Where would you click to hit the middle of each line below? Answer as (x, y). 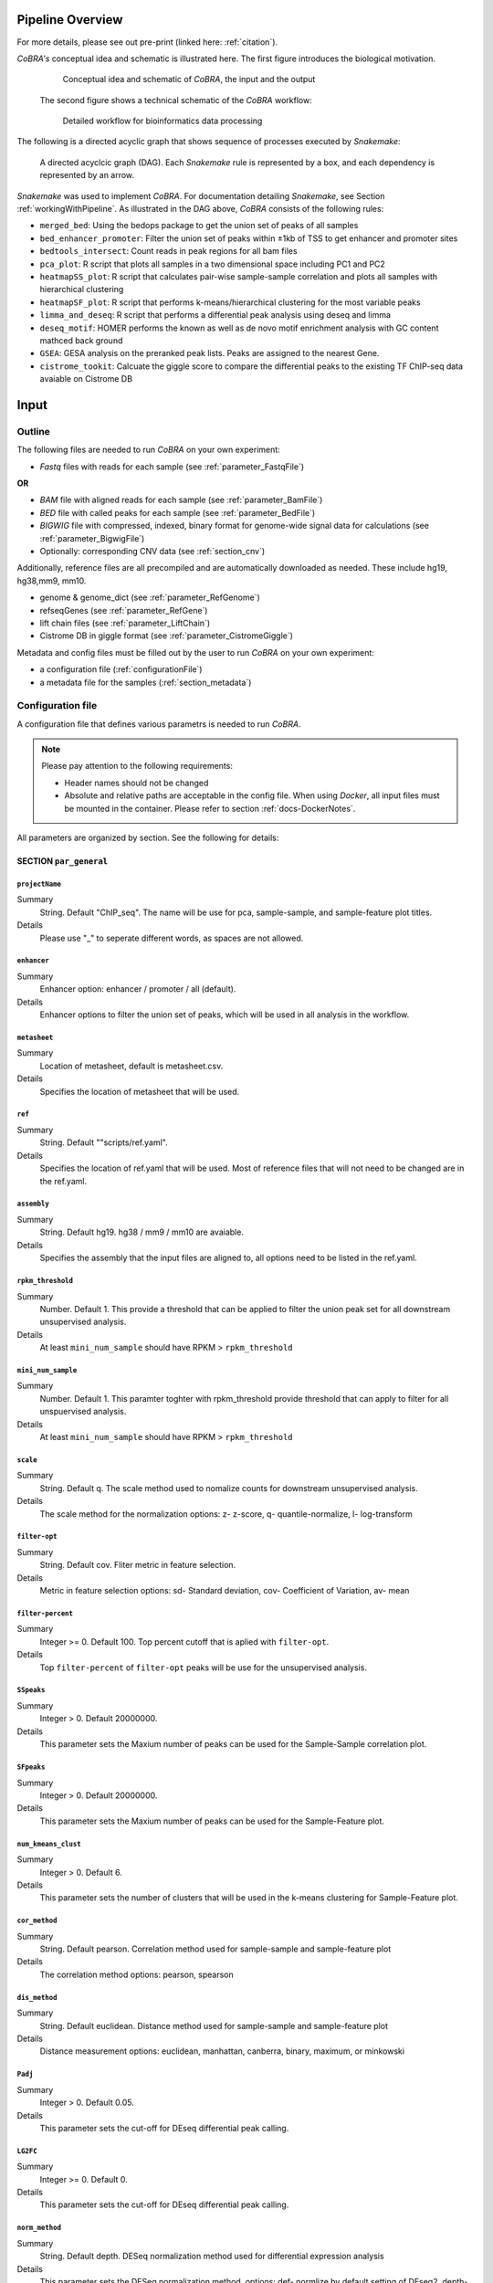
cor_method (37, 1921)
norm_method (39, 2228)
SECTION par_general (63, 861)
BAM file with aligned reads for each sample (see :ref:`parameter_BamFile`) (181, 500)
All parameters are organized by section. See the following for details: (148, 837)
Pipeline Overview (70, 20)
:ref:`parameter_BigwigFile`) (92, 538)
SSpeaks (31, 1690)
